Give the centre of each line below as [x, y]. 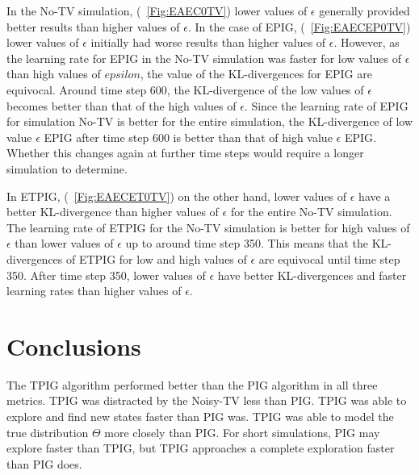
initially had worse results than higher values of [208, 42]
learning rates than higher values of [94, 291]
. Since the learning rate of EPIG [326, 105]
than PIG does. [44, 463]
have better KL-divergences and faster [312, 275]
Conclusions [74, 346]
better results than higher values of [93, 26]
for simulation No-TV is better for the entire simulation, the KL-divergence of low [210, 121]
